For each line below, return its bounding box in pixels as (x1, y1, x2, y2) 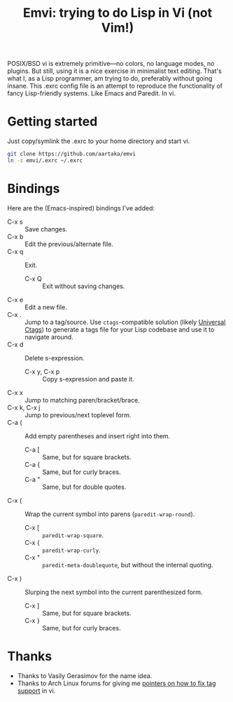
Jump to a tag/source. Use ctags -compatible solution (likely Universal (24, 318, 226, 326)
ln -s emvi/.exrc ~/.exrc (7, 157, 83, 164)
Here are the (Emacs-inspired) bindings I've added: (7, 203, 155, 212)
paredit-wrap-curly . (42, 546, 101, 554)
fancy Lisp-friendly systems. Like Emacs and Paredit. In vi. (7, 89, 176, 97)
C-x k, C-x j (7, 403, 41, 412)
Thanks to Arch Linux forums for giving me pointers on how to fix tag (17, 679, 216, 687)
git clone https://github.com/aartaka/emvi (7, 151, 136, 158)
